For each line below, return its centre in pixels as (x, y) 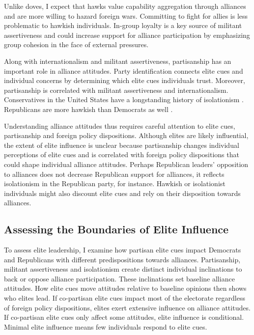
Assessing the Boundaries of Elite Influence (116, 229)
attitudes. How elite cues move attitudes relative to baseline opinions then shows (125, 288)
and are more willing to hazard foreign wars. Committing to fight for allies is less (126, 15)
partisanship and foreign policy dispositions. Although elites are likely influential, (126, 135)
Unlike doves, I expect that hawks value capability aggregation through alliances (125, 6)
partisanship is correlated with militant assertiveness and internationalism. (116, 90)
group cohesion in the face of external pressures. (76, 44)
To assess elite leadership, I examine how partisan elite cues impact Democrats (123, 250)
